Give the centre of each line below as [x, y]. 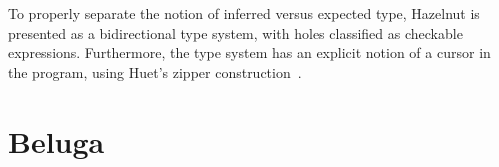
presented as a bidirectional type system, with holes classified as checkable [235, 32]
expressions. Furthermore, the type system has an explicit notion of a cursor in [249, 52]
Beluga [56, 140]
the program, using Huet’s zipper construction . [155, 71]
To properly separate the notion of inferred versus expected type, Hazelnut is [244, 13]
